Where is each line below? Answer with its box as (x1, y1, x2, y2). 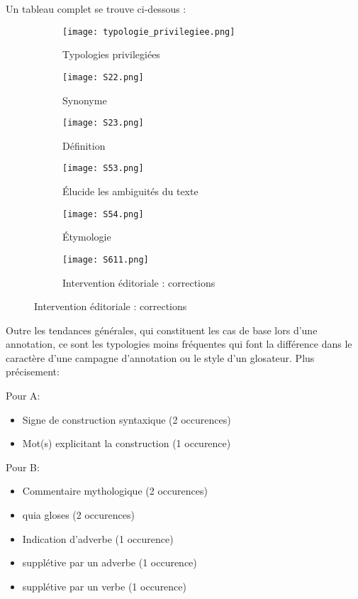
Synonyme (62, 92, 107, 107)
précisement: (6, 364, 60, 379)
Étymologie (62, 229, 111, 244)
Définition (62, 138, 106, 153)
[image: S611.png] (62, 254, 149, 265)
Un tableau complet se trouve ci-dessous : (6, 1, 186, 16)
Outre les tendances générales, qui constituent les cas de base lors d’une (6, 322, 318, 337)
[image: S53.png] (62, 163, 144, 174)
